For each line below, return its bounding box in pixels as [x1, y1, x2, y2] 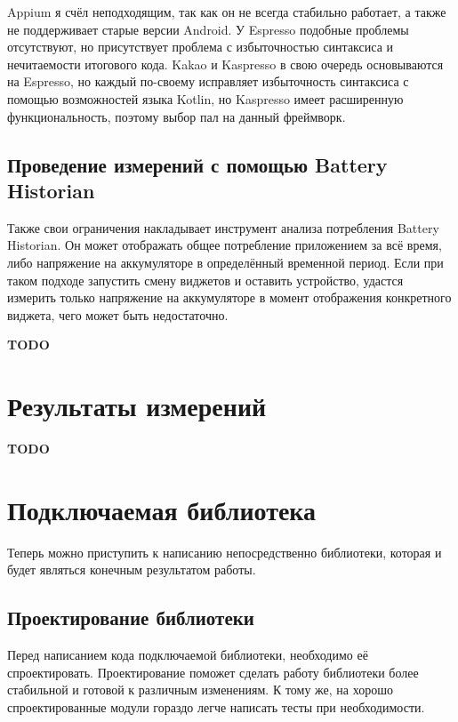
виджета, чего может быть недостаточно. [7, 305, 229, 324]
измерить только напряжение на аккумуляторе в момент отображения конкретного [7, 288, 452, 307]
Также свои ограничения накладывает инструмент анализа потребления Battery [7, 218, 439, 237]
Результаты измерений [7, 388, 267, 424]
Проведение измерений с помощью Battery [7, 150, 388, 178]
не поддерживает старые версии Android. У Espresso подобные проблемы [7, 20, 409, 38]
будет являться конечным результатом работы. [7, 560, 256, 579]
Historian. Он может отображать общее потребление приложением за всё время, [7, 236, 442, 254]
